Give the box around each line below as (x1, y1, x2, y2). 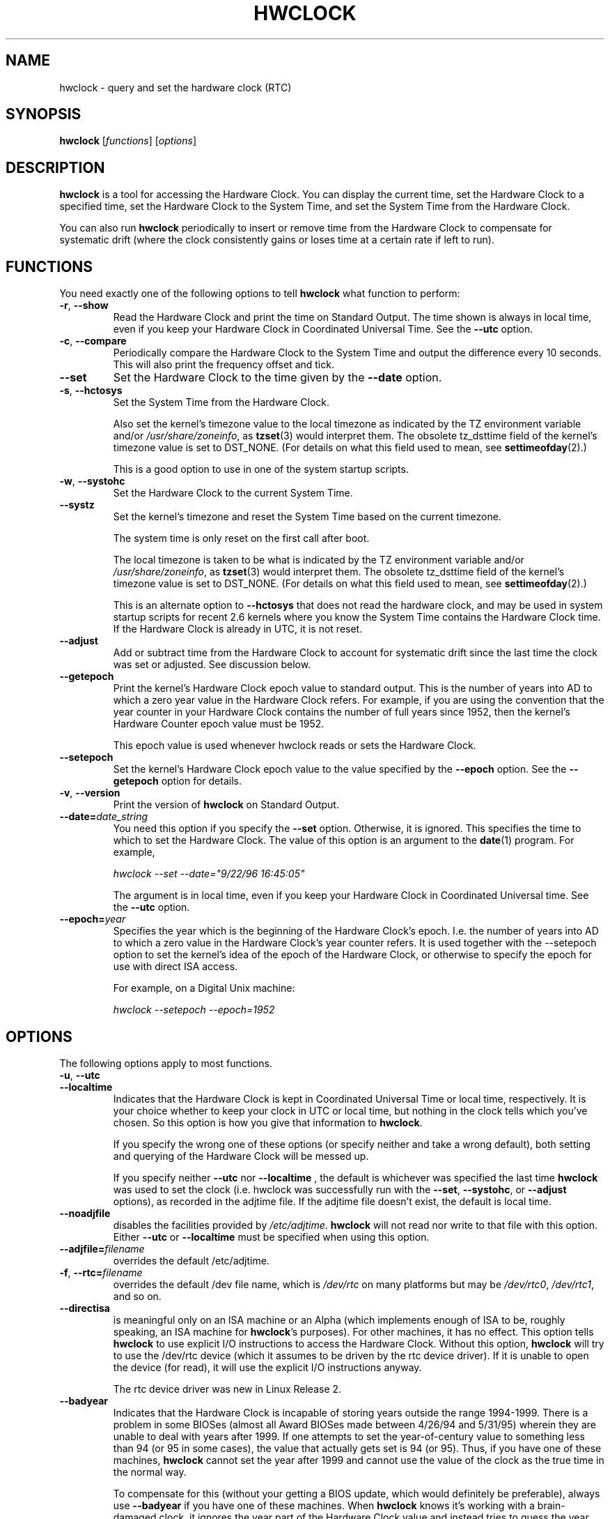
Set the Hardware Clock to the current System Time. (113, 487, 353, 499)
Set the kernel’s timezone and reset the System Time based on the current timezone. (113, 511, 501, 523)
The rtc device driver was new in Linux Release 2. (113, 1382, 342, 1395)
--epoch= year (59, 913, 126, 925)
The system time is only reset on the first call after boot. (113, 532, 370, 545)
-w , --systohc (59, 475, 125, 488)
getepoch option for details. (113, 775, 242, 787)
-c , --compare (59, 335, 127, 347)
